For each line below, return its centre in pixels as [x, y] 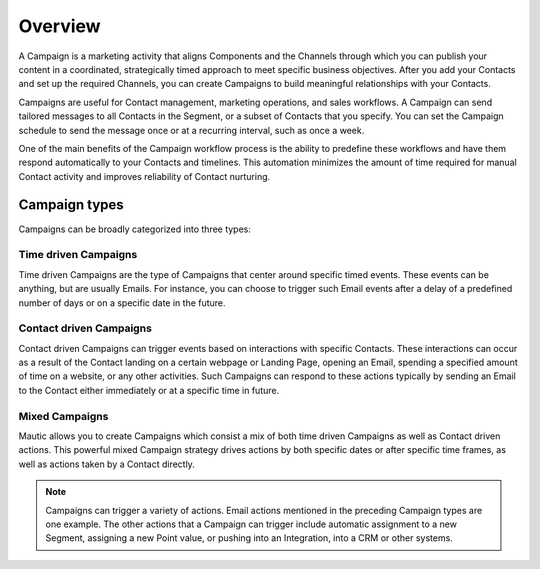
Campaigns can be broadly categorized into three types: [135, 229]
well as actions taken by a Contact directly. [106, 464]
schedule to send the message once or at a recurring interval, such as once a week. [191, 130]
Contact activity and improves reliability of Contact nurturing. [144, 176]
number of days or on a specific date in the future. [122, 302]
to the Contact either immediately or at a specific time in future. [149, 390]
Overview [59, 26]
